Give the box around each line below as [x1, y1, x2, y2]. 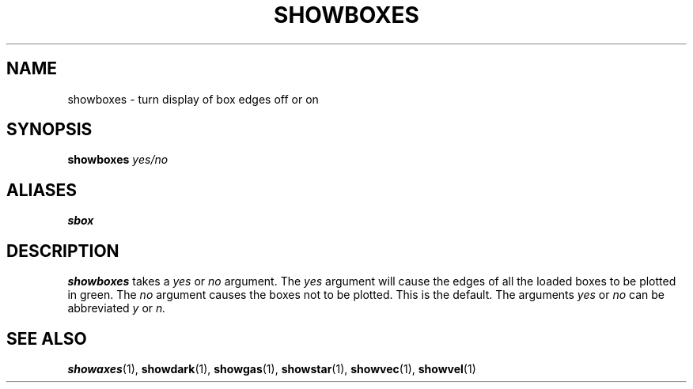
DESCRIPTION [6, 240, 119, 261]
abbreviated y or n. [67, 301, 166, 315]
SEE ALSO [6, 328, 87, 349]
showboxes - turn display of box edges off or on [67, 92, 319, 106]
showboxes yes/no [67, 153, 169, 167]
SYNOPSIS [6, 119, 93, 140]
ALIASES [6, 179, 78, 200]
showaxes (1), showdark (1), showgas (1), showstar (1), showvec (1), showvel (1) [67, 361, 476, 376]
